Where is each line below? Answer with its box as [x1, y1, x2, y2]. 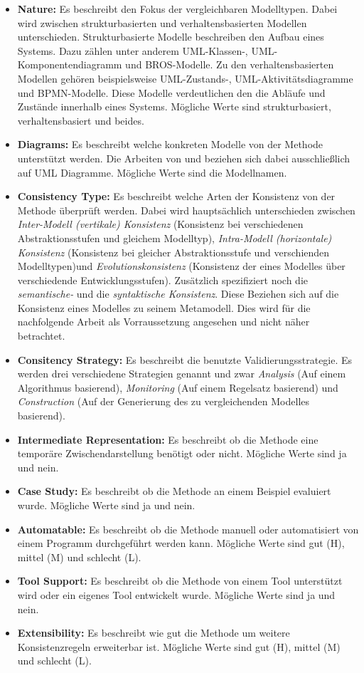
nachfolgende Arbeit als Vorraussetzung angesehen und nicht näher [17, 314, 310, 329]
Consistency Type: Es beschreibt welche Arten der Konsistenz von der [17, 189, 336, 204]
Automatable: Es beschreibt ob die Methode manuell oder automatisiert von [17, 521, 359, 536]
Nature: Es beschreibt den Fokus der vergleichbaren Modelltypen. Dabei [17, 1, 338, 16]
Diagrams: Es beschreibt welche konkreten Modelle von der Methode [17, 137, 323, 152]
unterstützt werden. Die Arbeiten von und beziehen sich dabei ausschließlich [17, 150, 350, 165]
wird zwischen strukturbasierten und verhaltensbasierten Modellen [17, 15, 307, 30]
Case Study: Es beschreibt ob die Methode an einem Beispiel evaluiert [17, 484, 331, 499]
